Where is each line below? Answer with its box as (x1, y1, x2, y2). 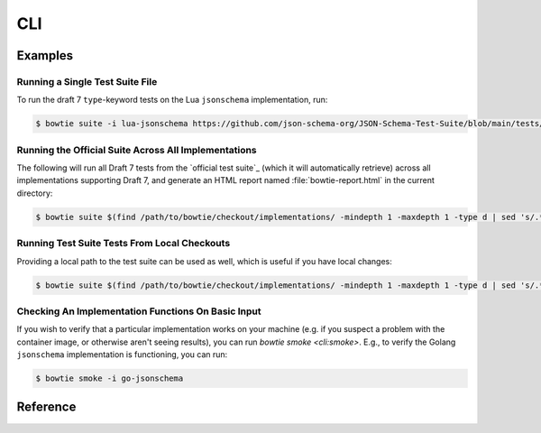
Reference (16, 400, 77, 415)
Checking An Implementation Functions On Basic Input (16, 305, 261, 318)
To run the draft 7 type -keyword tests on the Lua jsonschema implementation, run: (16, 95, 328, 106)
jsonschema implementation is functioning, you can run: (16, 349, 228, 360)
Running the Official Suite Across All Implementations (16, 143, 257, 156)
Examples (16, 48, 74, 63)
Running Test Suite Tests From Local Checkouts (16, 237, 231, 250)
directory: (16, 188, 53, 198)
